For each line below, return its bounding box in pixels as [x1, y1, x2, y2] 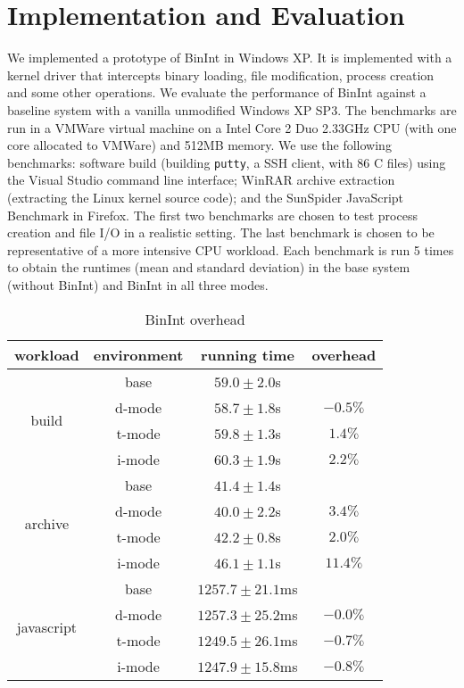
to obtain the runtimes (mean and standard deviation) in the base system [7, 258, 410, 277]
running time [200, 344, 294, 365]
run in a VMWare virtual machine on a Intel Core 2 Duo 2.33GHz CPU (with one [7, 118, 457, 137]
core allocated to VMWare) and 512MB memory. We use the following [7, 136, 392, 154]
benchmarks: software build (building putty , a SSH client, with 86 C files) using [7, 153, 446, 171]
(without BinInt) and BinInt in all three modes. [7, 275, 269, 294]
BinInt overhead [145, 308, 245, 329]
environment [93, 344, 184, 365]
